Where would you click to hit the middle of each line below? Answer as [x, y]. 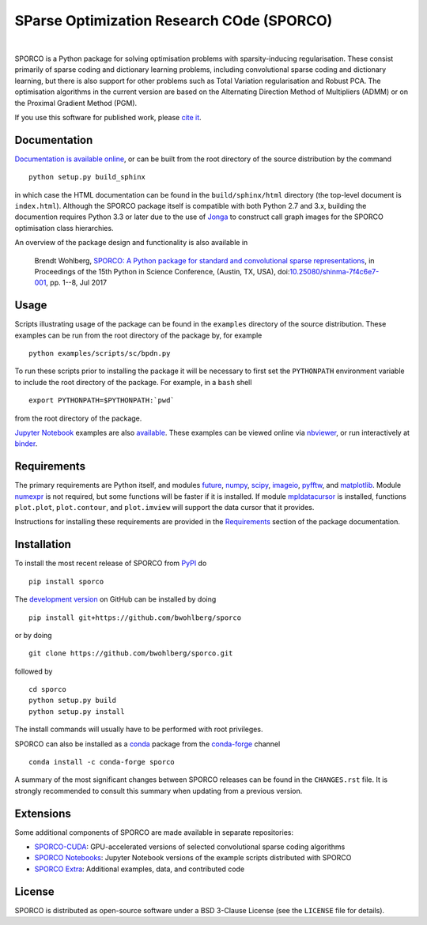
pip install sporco [66, 581]
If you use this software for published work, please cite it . [108, 117]
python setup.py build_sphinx [87, 177]
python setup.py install [77, 711]
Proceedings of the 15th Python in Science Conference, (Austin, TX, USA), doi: [162, 271]
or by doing [33, 635]
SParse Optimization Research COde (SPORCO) [174, 21]
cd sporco [47, 689]
